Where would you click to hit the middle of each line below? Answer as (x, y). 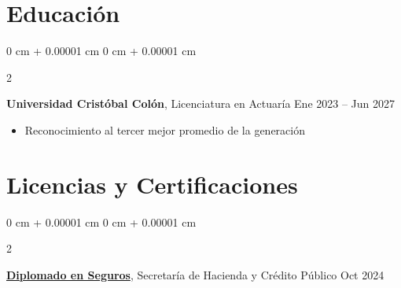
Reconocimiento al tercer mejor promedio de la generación (165, 129)
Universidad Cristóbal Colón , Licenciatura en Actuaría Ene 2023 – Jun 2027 (201, 103)
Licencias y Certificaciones (152, 184)
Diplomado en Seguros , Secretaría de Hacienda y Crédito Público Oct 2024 (195, 274)
